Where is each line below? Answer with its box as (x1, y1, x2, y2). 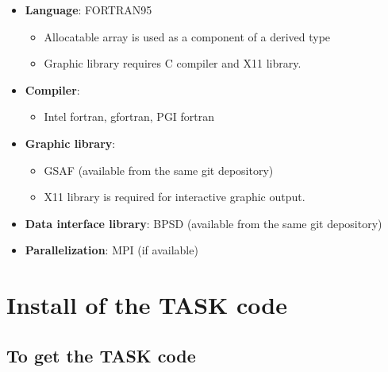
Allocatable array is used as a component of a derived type (44, 28, 331, 45)
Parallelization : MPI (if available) (25, 242, 198, 258)
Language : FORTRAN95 (25, 2, 152, 17)
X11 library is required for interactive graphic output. (44, 188, 305, 205)
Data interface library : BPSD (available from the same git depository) (25, 215, 382, 231)
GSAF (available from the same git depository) (44, 161, 274, 178)
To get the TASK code (6, 343, 196, 367)
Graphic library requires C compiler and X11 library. (44, 55, 302, 72)
